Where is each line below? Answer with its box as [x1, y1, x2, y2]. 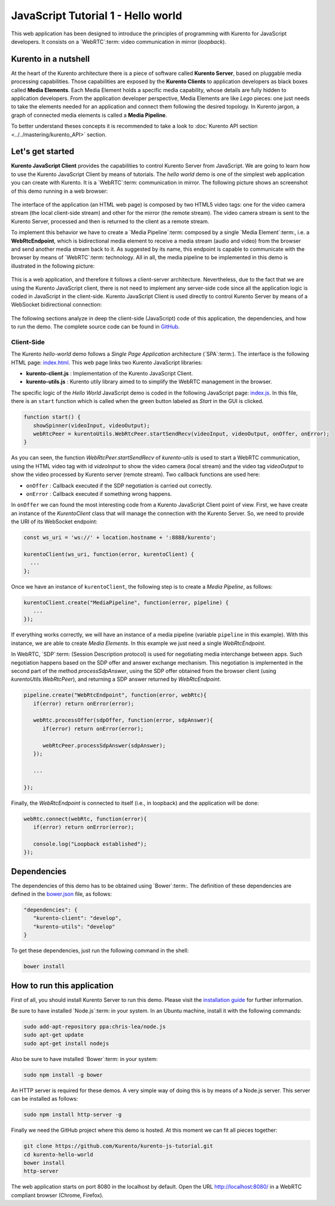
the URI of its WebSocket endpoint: [11, 518, 98, 525]
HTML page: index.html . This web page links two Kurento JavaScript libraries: [11, 359, 203, 366]
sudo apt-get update [23, 1032, 84, 1038]
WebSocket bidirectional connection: [11, 301, 102, 308]
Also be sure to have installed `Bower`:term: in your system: [11, 1055, 158, 1062]
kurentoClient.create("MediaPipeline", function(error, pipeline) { [23, 599, 229, 606]
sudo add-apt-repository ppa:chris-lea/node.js [23, 1023, 166, 1030]
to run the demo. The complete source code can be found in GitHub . [11, 323, 180, 331]
